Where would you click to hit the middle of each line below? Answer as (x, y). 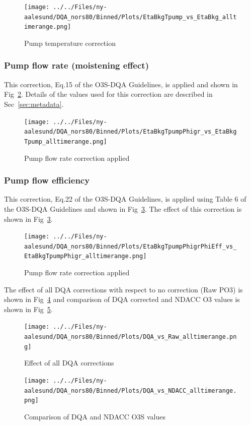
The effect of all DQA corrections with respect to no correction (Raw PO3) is (123, 289)
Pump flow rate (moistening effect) (76, 65)
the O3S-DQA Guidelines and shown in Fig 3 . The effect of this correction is (123, 208)
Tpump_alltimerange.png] (66, 141)
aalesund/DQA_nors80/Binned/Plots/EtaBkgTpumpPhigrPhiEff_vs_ (131, 246)
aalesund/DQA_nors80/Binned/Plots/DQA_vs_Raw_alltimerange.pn (131, 337)
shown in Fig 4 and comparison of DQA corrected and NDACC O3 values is (122, 299)
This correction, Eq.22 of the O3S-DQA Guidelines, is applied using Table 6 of (125, 199)
